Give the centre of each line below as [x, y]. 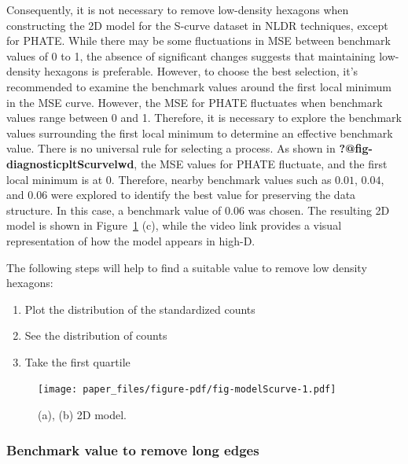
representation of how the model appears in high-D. [131, 240]
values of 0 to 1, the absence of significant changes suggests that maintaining [191, 55]
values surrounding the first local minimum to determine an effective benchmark [200, 133]
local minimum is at [55, 179]
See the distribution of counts [96, 335]
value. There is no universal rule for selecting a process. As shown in [171, 148]
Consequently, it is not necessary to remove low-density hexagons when [178, 9]
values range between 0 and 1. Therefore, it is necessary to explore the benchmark [204, 118]
